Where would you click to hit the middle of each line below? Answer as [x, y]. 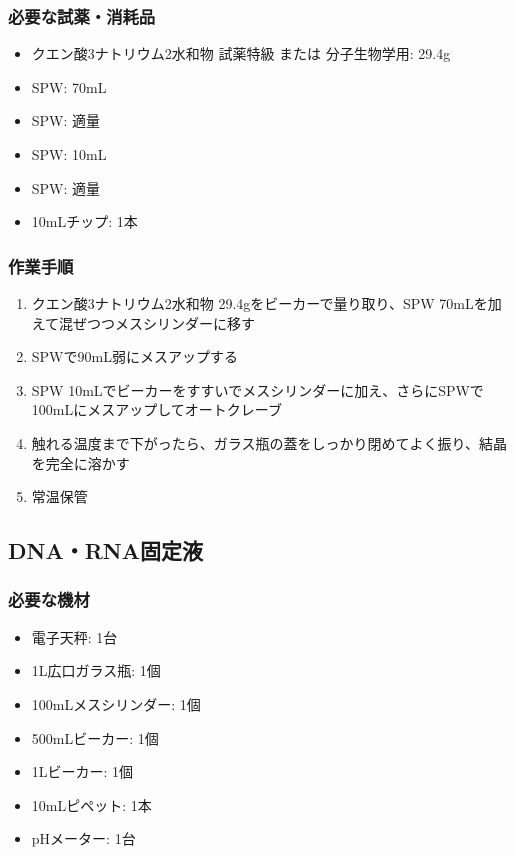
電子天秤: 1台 [74, 636]
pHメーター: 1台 [83, 838]
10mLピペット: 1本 [91, 804]
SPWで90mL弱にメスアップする [134, 356]
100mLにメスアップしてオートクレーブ [156, 409]
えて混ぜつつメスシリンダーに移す [143, 322]
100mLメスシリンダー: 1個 [116, 703]
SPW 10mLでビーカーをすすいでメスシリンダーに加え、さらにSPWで [257, 389]
